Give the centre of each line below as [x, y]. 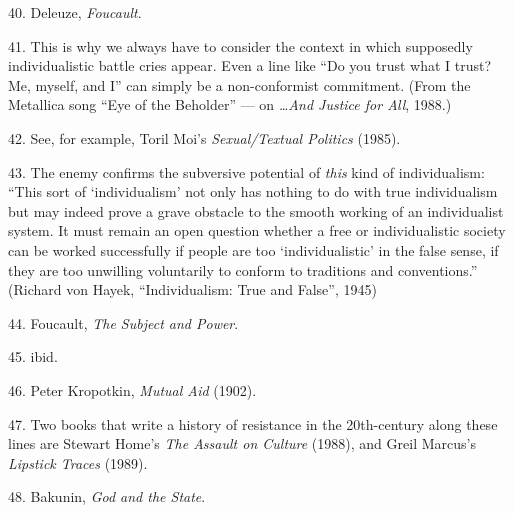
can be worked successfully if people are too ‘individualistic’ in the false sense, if [253, 249]
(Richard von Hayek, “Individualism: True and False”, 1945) [192, 289]
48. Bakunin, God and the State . [107, 496]
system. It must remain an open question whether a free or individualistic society [257, 230]
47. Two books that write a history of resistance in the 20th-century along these [253, 423]
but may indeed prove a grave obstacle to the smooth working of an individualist [256, 210]
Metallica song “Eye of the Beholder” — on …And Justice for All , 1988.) [230, 104]
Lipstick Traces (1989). [78, 462]
